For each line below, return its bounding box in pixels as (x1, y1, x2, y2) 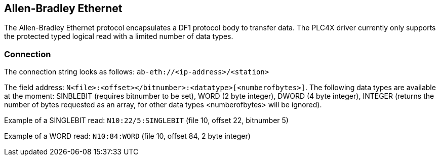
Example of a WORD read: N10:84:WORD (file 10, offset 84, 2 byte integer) (4, 132, 251, 141)
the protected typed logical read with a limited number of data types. (4, 32, 233, 41)
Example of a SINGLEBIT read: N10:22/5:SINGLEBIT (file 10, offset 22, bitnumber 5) (4, 116, 289, 125)
